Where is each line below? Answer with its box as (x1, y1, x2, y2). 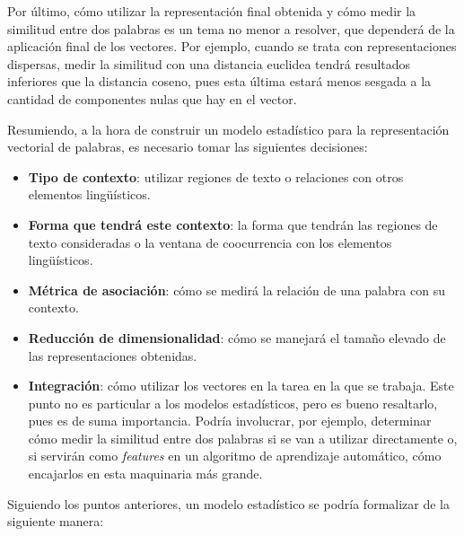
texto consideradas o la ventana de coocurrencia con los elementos (28, 233, 392, 251)
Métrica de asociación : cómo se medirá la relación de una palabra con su (28, 280, 445, 299)
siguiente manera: (7, 512, 104, 531)
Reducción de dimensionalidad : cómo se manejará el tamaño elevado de (28, 328, 446, 347)
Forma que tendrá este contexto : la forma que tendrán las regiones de (28, 215, 438, 233)
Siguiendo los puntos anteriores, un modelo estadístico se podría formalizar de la (7, 494, 451, 513)
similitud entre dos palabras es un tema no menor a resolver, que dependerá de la (7, 19, 455, 38)
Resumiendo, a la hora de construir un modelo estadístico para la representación (7, 119, 450, 138)
